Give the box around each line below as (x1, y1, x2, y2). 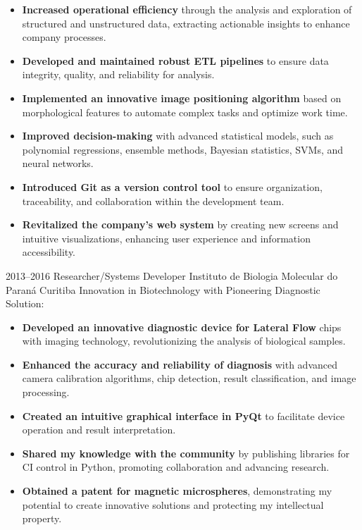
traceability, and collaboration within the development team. (22, 193, 285, 208)
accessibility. (22, 245, 76, 259)
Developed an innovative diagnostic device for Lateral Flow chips (22, 319, 342, 334)
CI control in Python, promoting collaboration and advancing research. (22, 460, 330, 474)
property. (22, 511, 62, 526)
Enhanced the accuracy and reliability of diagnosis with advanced (22, 357, 337, 371)
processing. (22, 385, 70, 400)
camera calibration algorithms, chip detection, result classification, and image (22, 371, 356, 386)
